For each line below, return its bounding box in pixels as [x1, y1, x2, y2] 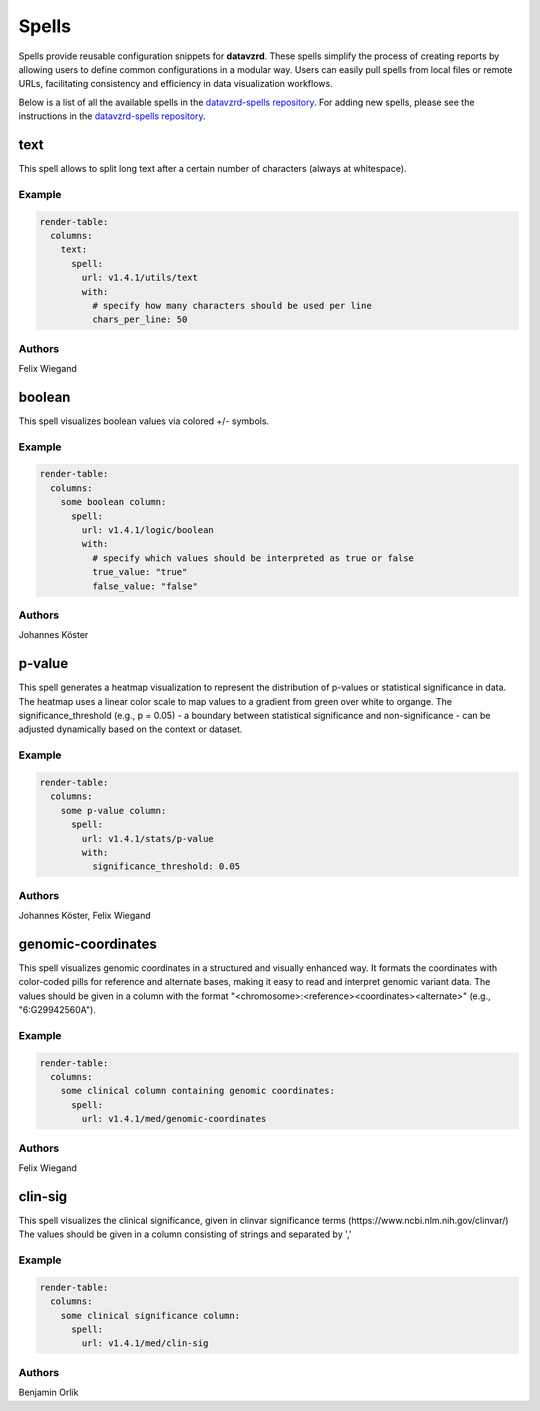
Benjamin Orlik [18, 1386, 79, 1399]
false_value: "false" [91, 580, 199, 592]
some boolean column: [60, 496, 167, 508]
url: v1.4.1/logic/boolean [81, 525, 214, 536]
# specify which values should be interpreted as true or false [91, 552, 415, 564]
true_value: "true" [91, 566, 188, 578]
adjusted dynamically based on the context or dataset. [18, 723, 243, 735]
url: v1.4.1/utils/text [81, 272, 199, 284]
